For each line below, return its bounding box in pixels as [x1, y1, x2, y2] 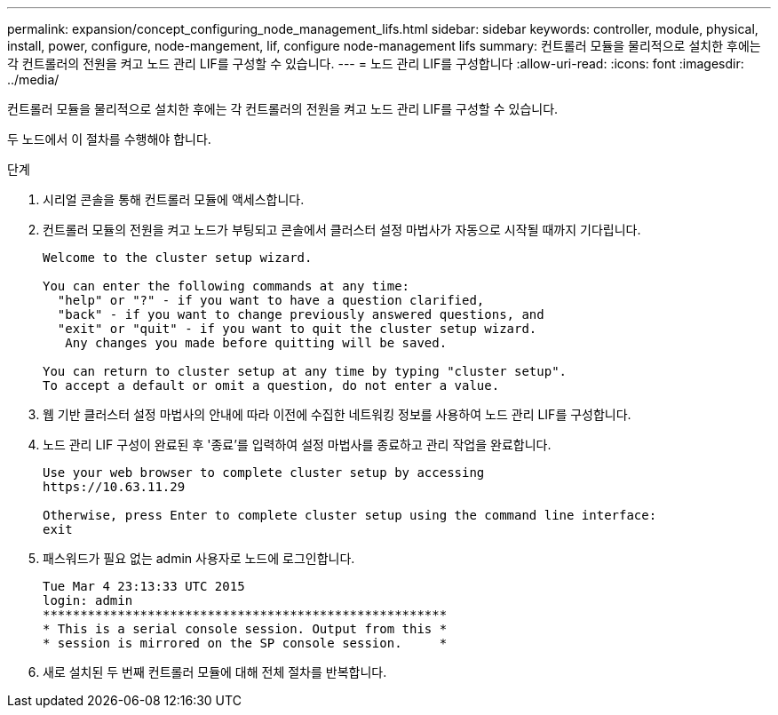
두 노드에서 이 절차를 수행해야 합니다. [7, 131, 211, 147]
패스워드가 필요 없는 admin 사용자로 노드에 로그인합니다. [43, 551, 355, 566]
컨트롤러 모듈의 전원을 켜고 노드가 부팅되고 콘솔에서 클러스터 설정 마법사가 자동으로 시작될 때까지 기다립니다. [43, 222, 641, 237]
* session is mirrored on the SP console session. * [43, 636, 448, 650]
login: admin [43, 593, 133, 608]
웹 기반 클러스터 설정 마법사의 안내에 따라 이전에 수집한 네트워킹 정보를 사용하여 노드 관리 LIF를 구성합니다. [43, 407, 631, 422]
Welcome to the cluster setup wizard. [43, 250, 313, 265]
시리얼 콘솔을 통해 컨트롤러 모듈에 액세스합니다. [43, 192, 305, 207]
